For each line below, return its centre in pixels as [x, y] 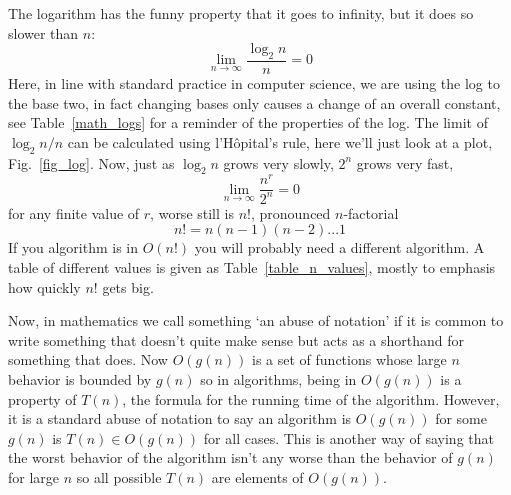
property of [42, 398]
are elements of [257, 477]
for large [34, 477]
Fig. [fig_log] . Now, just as [91, 162]
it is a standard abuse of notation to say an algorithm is [180, 418]
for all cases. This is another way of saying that [348, 437]
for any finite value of [74, 212]
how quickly [44, 286]
